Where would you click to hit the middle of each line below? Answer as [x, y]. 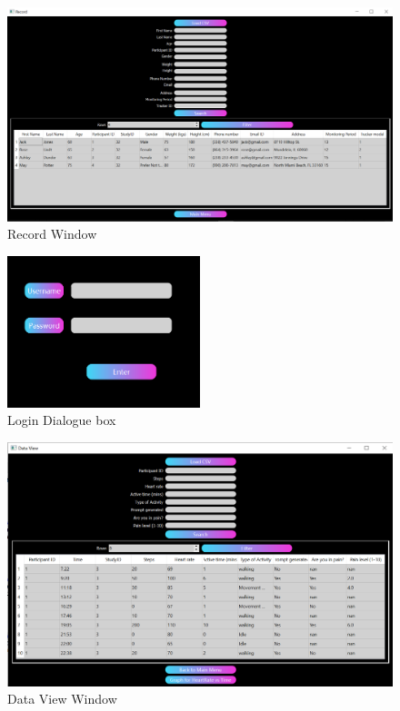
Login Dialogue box [62, 420]
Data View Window [62, 699]
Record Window [52, 234]
